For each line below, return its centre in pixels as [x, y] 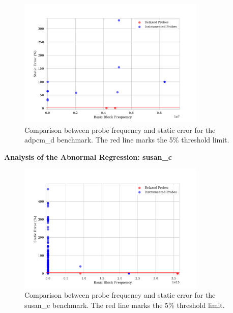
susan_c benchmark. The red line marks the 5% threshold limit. [125, 305]
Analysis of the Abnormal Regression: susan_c [88, 156]
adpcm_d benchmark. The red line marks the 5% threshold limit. [127, 140]
